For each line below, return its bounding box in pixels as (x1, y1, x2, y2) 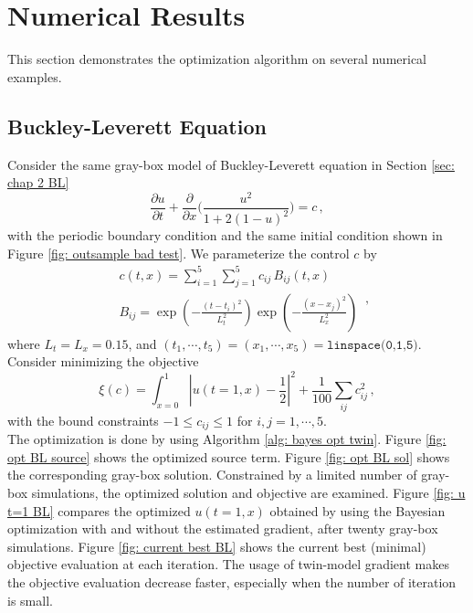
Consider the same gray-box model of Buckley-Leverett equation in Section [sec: (7, 154, 455, 174)
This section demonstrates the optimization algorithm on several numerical (7, 49, 427, 69)
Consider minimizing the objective (7, 352, 199, 371)
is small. (7, 590, 53, 609)
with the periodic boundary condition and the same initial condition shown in (7, 226, 443, 245)
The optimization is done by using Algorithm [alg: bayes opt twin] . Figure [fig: (7, 429, 447, 449)
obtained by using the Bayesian (269, 501, 446, 520)
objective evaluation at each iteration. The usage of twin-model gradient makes (7, 555, 449, 574)
